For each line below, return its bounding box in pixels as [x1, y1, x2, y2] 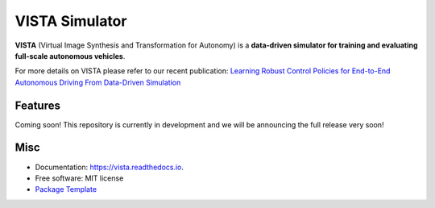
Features [14, 98, 60, 112]
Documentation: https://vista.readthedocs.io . [35, 162, 184, 172]
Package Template [35, 185, 97, 194]
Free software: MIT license [35, 173, 124, 183]
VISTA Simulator [14, 12, 127, 30]
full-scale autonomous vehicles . [14, 51, 126, 60]
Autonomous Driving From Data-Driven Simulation [14, 77, 181, 87]
